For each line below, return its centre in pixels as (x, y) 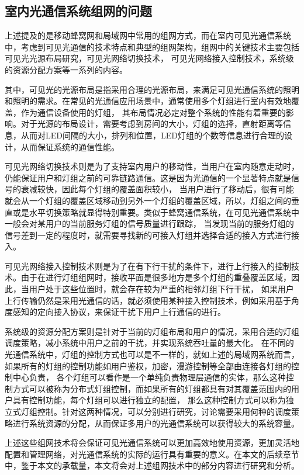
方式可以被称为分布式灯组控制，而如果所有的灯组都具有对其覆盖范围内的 (152, 388)
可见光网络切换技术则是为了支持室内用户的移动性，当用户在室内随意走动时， (152, 166)
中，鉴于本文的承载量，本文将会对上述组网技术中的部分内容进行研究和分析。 (152, 465)
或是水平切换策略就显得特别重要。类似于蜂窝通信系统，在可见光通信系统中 (156, 212)
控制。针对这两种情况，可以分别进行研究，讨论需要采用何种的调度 (164, 412)
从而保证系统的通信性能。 (70, 146)
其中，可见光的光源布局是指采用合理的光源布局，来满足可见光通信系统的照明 (152, 89)
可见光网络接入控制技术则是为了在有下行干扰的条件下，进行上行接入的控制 (148, 266)
